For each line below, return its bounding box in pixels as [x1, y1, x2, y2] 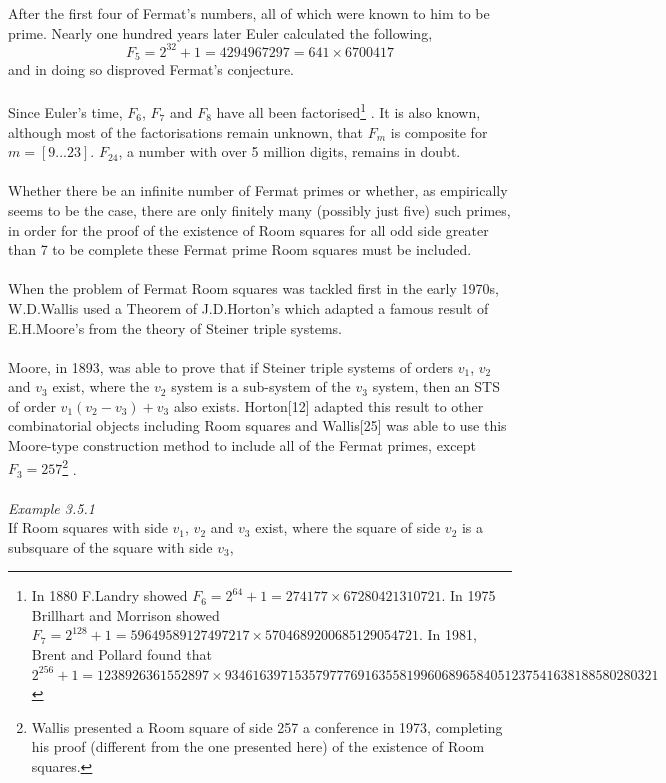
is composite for [390, 121, 488, 142]
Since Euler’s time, [8, 101, 123, 122]
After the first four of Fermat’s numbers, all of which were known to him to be [8, 3, 490, 23]
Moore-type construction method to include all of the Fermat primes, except [8, 435, 476, 456]
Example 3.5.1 [8, 497, 95, 518]
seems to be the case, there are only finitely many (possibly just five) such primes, [8, 199, 511, 220]
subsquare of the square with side [8, 536, 213, 557]
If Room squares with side [8, 517, 168, 538]
